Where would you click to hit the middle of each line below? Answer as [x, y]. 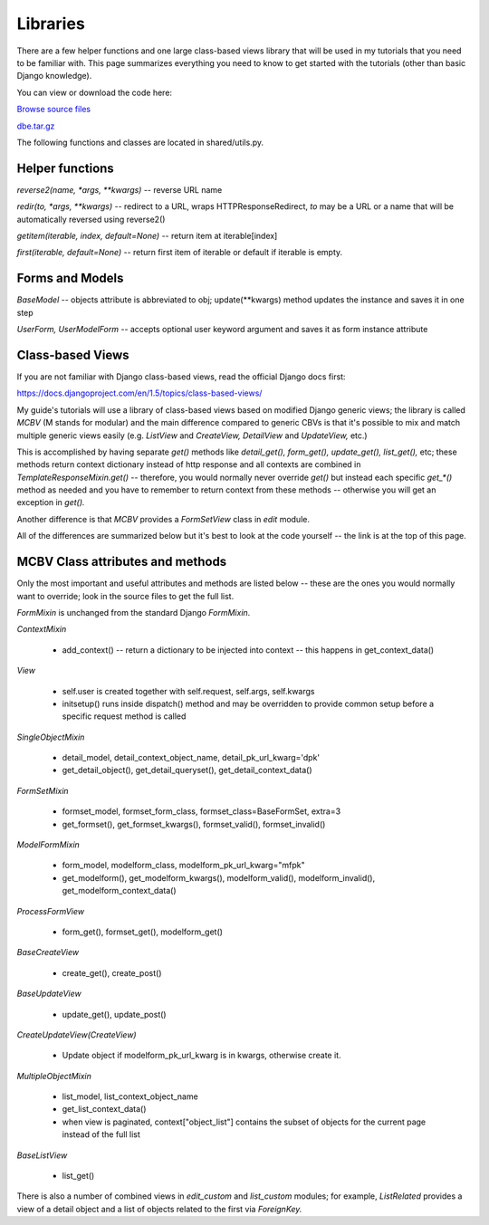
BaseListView [42, 1155]
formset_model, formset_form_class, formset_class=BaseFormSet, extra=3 [201, 811]
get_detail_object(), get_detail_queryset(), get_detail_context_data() [187, 770]
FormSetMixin [43, 790]
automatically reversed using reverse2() [91, 219]
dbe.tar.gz [36, 126]
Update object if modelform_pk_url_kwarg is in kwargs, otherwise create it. [201, 1056]
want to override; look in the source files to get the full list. [125, 596]
